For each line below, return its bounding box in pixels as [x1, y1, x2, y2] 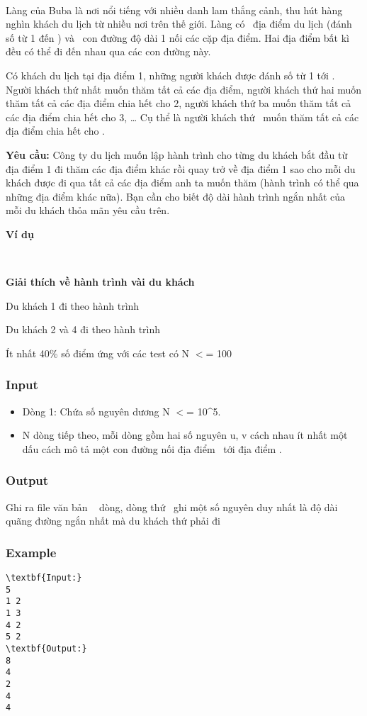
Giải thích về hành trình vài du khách [6, 274, 195, 289]
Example [6, 543, 57, 561]
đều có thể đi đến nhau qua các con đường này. [6, 44, 211, 59]
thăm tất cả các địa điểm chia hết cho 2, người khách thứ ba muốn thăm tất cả [6, 96, 351, 111]
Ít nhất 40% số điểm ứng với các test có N [6, 345, 190, 360]
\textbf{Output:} [6, 644, 87, 654]
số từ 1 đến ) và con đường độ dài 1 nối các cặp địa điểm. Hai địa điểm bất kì [6, 30, 350, 45]
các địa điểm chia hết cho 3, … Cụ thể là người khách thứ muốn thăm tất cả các [6, 109, 359, 124]
